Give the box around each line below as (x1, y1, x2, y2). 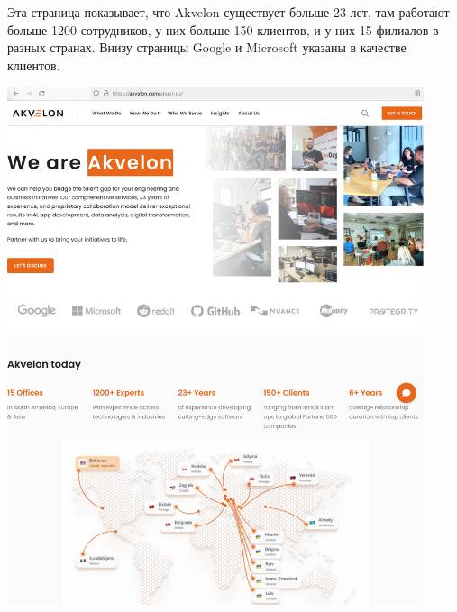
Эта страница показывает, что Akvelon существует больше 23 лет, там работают (7, 3, 450, 21)
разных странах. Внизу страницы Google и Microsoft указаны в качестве (7, 38, 407, 57)
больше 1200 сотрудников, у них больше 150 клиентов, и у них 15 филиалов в (7, 20, 439, 39)
